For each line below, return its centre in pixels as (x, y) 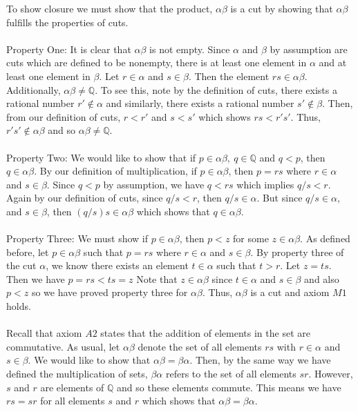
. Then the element (229, 76)
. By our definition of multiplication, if (115, 171)
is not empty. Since (190, 49)
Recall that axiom (44, 333)
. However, (331, 374)
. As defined (325, 238)
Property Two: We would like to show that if (101, 157)
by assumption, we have (154, 184)
